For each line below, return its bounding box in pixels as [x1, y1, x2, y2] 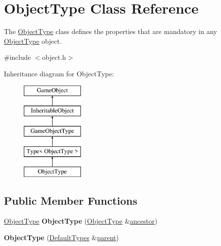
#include [4, 52, 31, 62]
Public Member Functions [4, 193, 137, 208]
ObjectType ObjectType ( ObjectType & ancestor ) [4, 216, 158, 226]
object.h [42, 52, 66, 62]
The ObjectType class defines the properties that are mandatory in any [4, 26, 217, 36]
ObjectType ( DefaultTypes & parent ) [4, 232, 119, 242]
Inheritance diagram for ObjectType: [4, 68, 114, 78]
